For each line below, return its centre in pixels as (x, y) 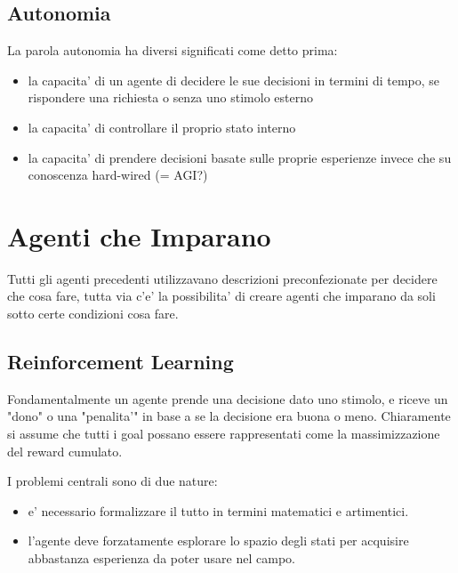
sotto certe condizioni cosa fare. (93, 314)
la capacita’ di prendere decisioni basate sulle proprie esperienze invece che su (240, 157)
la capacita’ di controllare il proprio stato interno (162, 127)
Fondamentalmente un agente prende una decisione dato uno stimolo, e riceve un (228, 398)
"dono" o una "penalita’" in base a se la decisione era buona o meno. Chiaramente (229, 416)
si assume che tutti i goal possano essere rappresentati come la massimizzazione (224, 434)
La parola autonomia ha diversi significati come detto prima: (173, 50)
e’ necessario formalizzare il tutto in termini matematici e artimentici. (218, 510)
